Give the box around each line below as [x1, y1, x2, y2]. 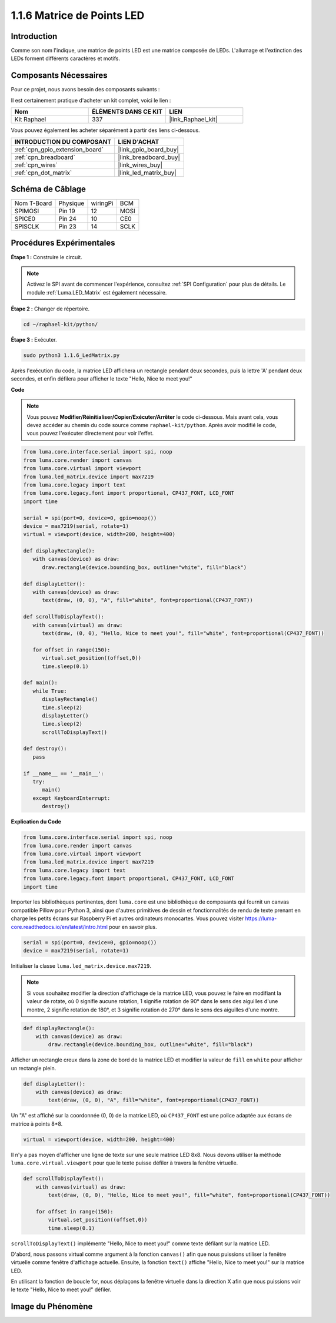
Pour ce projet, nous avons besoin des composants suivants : [11, 86, 160, 93]
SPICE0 [14, 215, 35, 223]
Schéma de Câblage [11, 184, 87, 194]
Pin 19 [58, 207, 76, 215]
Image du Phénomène [11, 1302, 93, 1312]
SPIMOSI [14, 207, 39, 215]
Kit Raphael [14, 115, 46, 124]
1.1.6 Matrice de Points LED [11, 9, 145, 22]
